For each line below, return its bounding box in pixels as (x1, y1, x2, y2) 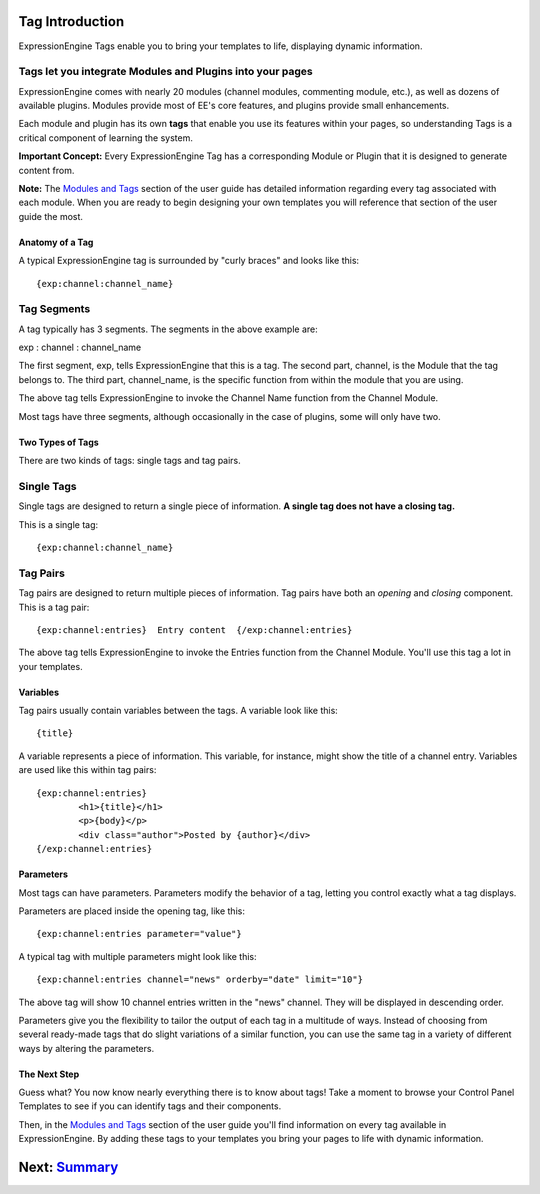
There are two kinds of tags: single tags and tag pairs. (18, 455, 242, 467)
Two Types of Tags (18, 436, 99, 448)
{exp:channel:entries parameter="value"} (36, 928, 242, 940)
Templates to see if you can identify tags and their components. (18, 1100, 282, 1112)
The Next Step (18, 1068, 80, 1080)
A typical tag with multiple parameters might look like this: (18, 950, 257, 962)
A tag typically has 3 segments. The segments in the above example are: (18, 323, 319, 335)
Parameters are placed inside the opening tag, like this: (18, 905, 245, 917)
